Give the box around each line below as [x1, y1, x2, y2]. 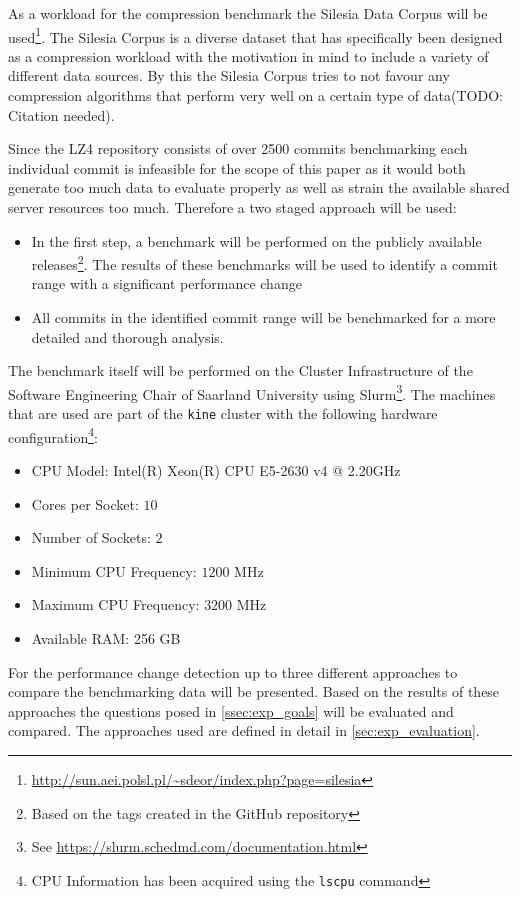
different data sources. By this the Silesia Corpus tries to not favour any [8, 65, 450, 86]
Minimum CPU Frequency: [31, 560, 197, 581]
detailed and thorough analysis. [31, 326, 224, 347]
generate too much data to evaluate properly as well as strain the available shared [8, 177, 510, 198]
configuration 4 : [8, 423, 98, 447]
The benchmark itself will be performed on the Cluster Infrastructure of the [8, 360, 473, 381]
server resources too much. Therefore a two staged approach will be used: [8, 197, 457, 217]
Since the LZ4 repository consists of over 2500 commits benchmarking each [8, 138, 468, 159]
